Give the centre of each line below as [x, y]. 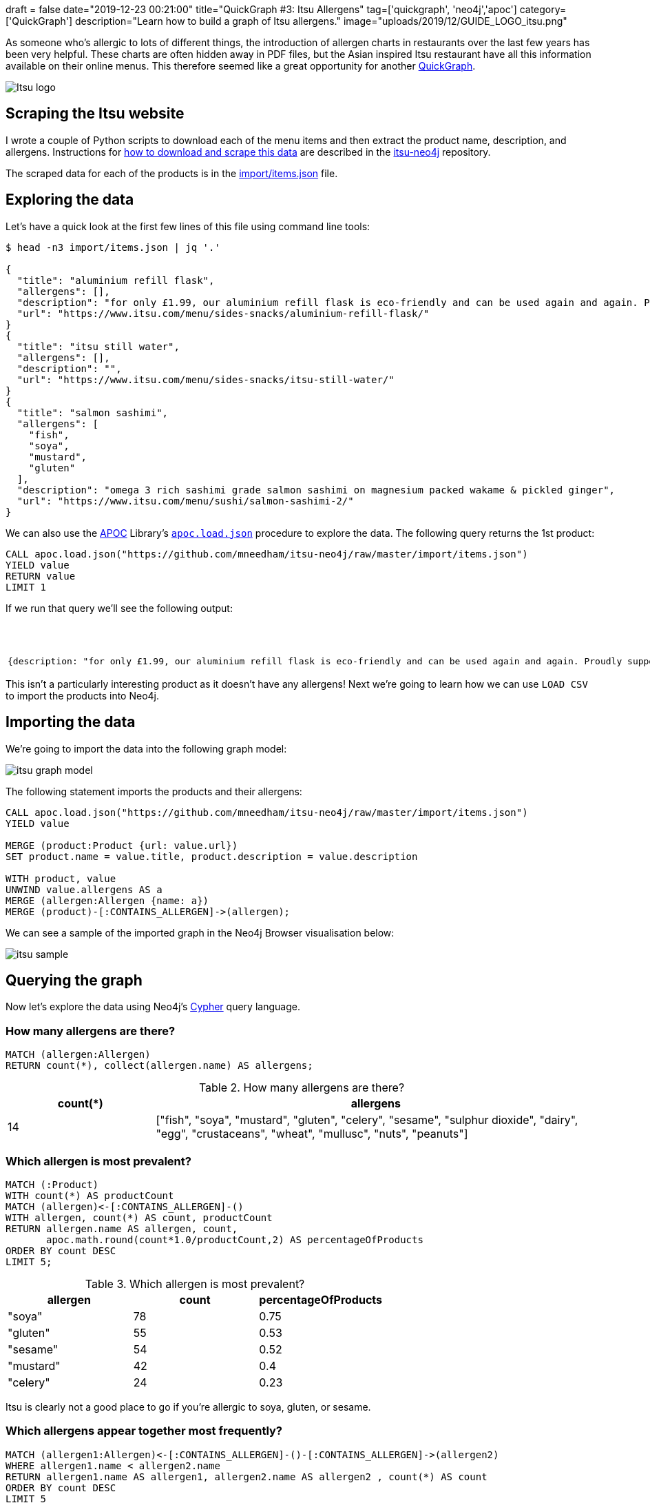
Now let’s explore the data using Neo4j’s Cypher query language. [153, 1007]
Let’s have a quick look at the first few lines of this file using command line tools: [188, 226]
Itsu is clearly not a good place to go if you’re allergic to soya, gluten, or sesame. [188, 1407]
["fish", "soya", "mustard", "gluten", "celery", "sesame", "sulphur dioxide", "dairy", [367, 1120]
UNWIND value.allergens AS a [84, 889]
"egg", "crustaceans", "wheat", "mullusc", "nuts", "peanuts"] [312, 1134]
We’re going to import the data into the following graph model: [146, 748]
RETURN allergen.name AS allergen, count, [122, 1228]
